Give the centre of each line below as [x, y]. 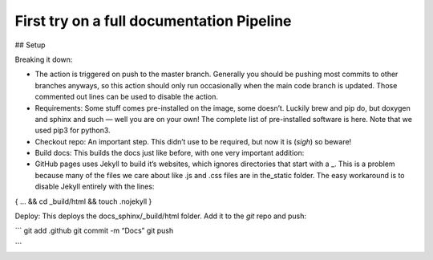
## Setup [30, 45]
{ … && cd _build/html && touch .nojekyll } [83, 201]
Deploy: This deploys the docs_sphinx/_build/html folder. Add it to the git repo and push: [160, 216]
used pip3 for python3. [73, 130]
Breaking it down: [44, 59]
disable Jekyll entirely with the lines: [95, 187]
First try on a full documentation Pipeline [153, 21]
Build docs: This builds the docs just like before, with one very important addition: [170, 153]
